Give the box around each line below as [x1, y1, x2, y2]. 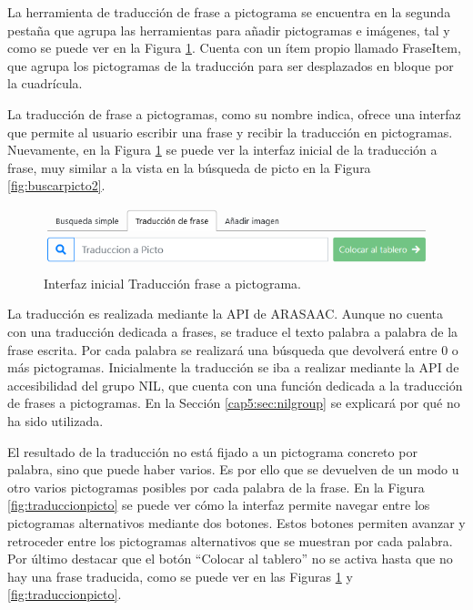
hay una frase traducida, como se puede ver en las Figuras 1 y [7, 566, 353, 585]
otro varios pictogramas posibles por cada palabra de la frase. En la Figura [7, 477, 425, 496]
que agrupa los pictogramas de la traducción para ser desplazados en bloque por [7, 56, 454, 75]
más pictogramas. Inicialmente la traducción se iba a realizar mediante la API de [7, 358, 459, 377]
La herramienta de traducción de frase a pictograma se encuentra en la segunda [7, 3, 451, 21]
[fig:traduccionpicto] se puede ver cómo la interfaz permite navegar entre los [7, 495, 430, 514]
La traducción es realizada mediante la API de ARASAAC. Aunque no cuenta [7, 304, 444, 323]
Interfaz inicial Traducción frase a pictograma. [44, 273, 301, 292]
